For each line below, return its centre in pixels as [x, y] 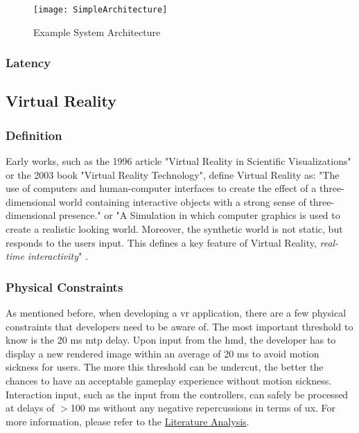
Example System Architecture [97, 32]
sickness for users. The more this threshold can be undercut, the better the [165, 367]
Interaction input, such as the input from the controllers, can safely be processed [177, 394]
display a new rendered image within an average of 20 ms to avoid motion [163, 353]
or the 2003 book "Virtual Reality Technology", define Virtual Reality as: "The [173, 174]
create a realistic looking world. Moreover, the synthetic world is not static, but [174, 229]
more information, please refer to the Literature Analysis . [128, 421]
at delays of [30, 408]
